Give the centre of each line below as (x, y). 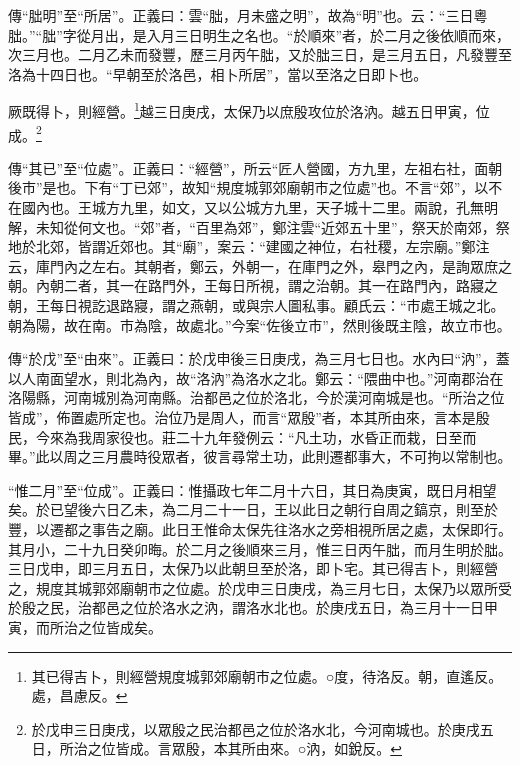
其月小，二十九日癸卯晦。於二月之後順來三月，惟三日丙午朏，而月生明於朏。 (260, 548)
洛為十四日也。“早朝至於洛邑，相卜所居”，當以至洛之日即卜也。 (218, 73)
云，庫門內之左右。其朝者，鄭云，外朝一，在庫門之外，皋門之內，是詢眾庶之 (260, 265)
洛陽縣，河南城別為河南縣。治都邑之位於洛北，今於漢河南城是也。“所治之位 (256, 397)
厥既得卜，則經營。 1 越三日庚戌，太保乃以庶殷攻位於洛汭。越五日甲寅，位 (249, 110)
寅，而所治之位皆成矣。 (85, 626)
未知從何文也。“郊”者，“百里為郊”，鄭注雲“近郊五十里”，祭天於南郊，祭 (272, 226)
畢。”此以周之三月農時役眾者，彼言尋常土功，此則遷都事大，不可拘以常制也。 (260, 456)
